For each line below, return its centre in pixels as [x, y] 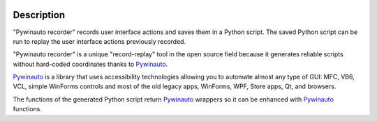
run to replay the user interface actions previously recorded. [99, 41]
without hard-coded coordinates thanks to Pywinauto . [90, 64]
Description [39, 15]
